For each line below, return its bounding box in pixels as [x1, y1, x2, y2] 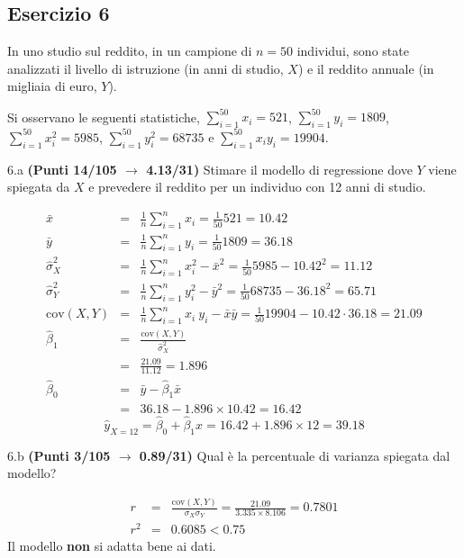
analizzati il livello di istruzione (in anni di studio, [7, 58, 284, 77]
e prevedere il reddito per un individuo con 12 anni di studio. [88, 177, 426, 196]
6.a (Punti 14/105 [7, 159, 117, 178]
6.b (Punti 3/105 [7, 445, 111, 464]
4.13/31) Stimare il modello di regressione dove [146, 159, 413, 178]
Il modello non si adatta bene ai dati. [7, 536, 216, 555]
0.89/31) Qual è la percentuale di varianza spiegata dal [139, 445, 450, 464]
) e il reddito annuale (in [297, 58, 434, 77]
